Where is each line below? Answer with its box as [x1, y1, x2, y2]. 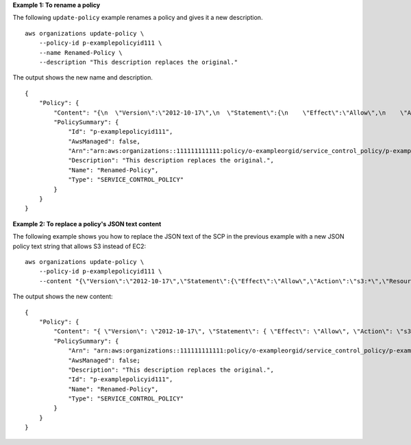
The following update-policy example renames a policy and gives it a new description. [12, 14, 263, 22]
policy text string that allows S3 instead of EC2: [12, 242, 147, 250]
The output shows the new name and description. [12, 73, 153, 82]
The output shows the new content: [12, 292, 113, 301]
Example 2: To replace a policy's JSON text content [12, 219, 162, 228]
